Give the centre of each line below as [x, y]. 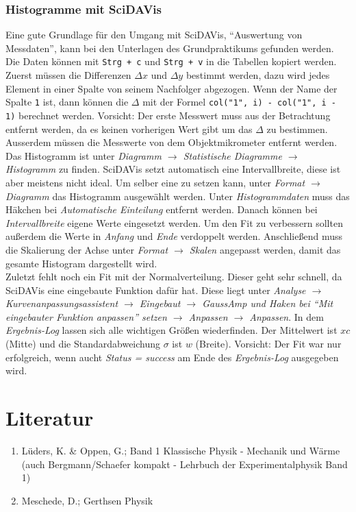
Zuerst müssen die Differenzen [68, 75]
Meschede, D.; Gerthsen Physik [87, 500]
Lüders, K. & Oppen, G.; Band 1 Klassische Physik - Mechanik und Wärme [181, 450]
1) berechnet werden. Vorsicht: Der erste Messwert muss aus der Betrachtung [168, 115]
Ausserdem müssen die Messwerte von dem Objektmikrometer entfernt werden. [171, 142]
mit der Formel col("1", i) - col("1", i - [240, 102]
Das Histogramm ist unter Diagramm [84, 155]
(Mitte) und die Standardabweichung [83, 344]
